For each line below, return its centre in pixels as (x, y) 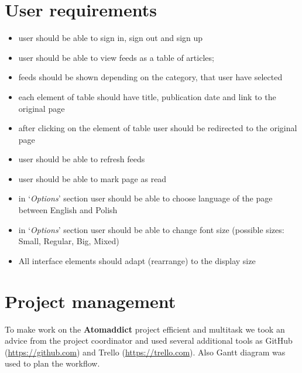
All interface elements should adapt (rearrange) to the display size (137, 260)
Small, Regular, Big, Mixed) (69, 241)
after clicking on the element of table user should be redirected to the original (158, 128)
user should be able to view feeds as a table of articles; (116, 57)
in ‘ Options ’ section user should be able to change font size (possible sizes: (151, 229)
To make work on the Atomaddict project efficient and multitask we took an (145, 329)
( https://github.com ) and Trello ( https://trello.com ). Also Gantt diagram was (145, 352)
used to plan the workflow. (52, 363)
